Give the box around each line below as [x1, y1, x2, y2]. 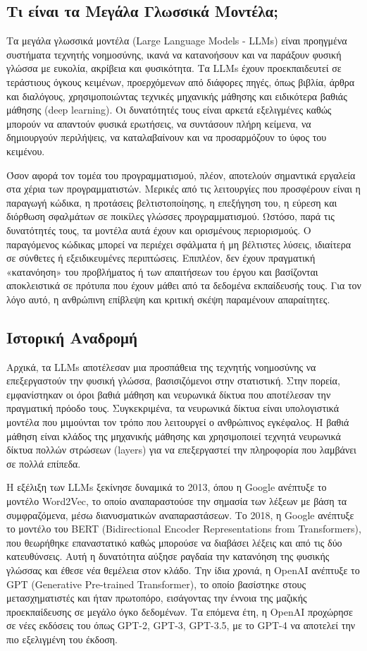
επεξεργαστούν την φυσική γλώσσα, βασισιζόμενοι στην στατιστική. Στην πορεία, [6, 373, 340, 388]
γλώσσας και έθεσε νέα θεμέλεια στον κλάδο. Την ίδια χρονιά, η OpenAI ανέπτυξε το [6, 563, 360, 577]
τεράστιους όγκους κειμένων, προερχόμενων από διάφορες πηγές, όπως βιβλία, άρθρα [6, 74, 354, 89]
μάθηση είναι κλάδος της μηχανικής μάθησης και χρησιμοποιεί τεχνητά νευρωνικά [6, 428, 341, 443]
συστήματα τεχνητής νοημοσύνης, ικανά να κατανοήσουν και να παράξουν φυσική [6, 47, 342, 61]
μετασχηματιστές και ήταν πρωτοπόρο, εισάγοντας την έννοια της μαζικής [6, 590, 307, 605]
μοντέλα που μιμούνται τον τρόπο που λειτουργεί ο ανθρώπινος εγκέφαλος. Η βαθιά [6, 415, 349, 430]
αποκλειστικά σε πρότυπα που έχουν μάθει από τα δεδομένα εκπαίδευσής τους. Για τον [6, 278, 361, 293]
